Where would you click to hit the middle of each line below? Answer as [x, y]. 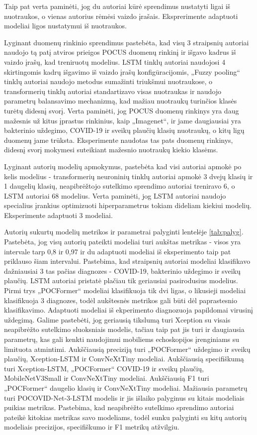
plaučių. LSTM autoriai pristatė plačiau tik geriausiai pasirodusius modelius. [121, 280]
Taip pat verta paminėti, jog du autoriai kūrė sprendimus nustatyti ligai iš [117, 6]
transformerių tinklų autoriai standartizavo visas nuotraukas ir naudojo [113, 91]
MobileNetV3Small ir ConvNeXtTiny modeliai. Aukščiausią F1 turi [107, 378]
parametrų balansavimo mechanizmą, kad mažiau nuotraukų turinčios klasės [121, 101]
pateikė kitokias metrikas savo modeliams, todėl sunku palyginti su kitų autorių [126, 417]
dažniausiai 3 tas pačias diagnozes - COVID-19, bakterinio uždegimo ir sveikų [122, 271]
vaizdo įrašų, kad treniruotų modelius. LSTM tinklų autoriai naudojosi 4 [115, 61]
